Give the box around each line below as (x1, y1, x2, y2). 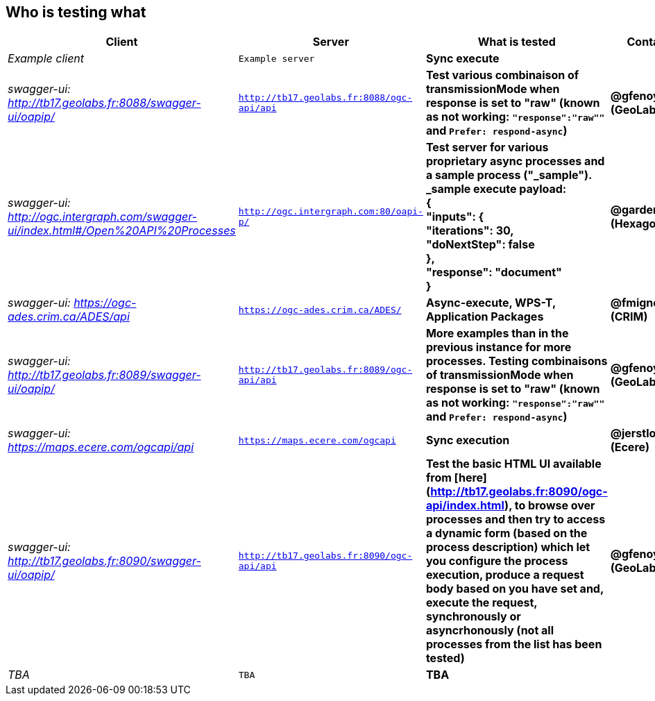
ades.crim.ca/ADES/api (8, 310, 130, 324)
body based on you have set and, (425, 582, 604, 596)
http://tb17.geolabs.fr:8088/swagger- (8, 96, 201, 110)
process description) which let (425, 540, 590, 555)
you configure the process (425, 554, 568, 568)
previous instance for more (425, 340, 572, 355)
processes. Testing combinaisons (425, 354, 608, 369)
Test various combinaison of (425, 68, 579, 83)
